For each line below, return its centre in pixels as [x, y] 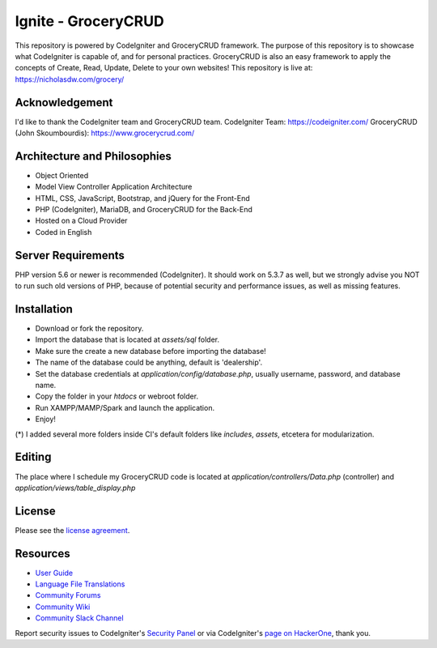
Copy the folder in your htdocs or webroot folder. [117, 396]
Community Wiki [63, 607]
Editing [33, 457]
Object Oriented [62, 175]
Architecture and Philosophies [93, 156]
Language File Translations [80, 584]
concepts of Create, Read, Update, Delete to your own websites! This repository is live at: [164, 68]
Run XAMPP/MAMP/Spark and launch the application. [125, 407]
